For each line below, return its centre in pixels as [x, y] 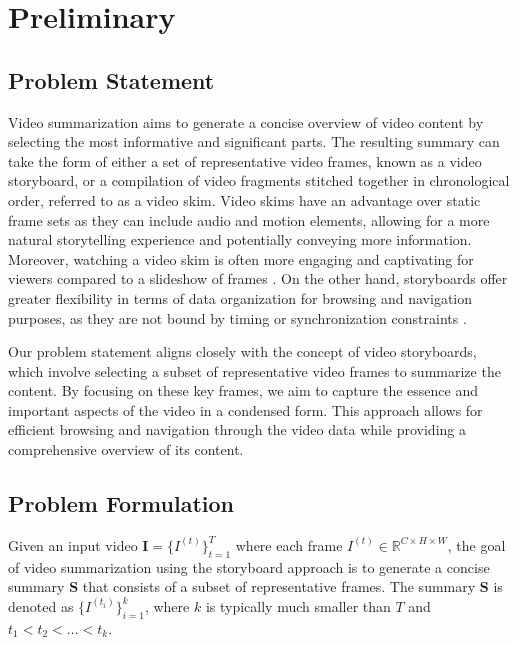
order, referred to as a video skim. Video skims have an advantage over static [244, 199]
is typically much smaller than [298, 605]
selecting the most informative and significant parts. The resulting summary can [254, 141]
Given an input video [73, 544]
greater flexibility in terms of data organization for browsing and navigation [240, 297]
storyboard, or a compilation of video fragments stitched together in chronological [259, 180]
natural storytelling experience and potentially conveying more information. [240, 239]
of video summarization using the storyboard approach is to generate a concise [249, 566]
